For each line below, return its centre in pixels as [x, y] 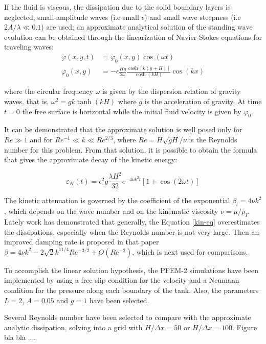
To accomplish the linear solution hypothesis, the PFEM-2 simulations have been [131, 270]
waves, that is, [27, 101]
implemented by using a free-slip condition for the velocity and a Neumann [122, 280]
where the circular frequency [49, 91]
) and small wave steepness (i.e [193, 17]
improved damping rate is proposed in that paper [82, 242]
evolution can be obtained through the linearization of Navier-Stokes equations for [133, 36]
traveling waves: [29, 47]
